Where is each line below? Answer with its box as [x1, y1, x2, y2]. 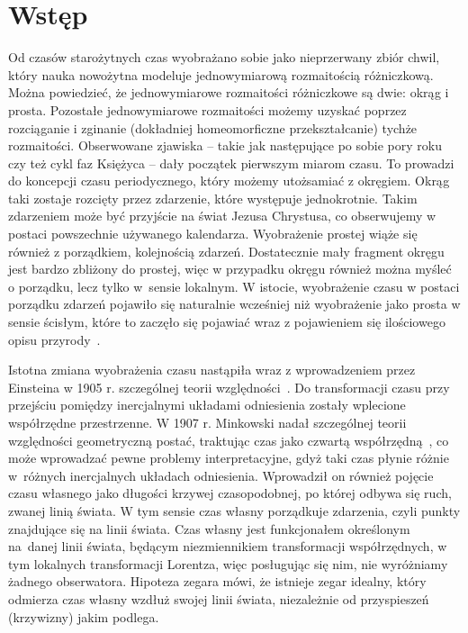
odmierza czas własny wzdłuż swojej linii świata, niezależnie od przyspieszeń [8, 589, 429, 608]
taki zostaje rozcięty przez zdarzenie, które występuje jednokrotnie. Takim [8, 188, 418, 207]
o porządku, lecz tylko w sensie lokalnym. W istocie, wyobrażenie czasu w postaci [8, 276, 460, 295]
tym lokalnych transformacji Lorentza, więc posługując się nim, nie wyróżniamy [8, 554, 448, 573]
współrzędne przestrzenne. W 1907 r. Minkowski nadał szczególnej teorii [8, 413, 407, 431]
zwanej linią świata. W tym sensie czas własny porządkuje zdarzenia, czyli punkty [8, 501, 461, 520]
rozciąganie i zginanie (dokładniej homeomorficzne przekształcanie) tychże [8, 118, 418, 137]
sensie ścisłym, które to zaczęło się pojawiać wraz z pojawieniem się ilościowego [8, 312, 445, 331]
